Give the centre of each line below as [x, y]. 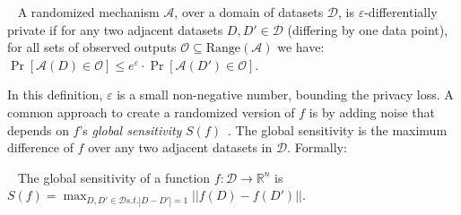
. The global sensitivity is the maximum [338, 129]
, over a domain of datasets [249, 12]
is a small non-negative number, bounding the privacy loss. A [285, 95]
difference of [40, 147]
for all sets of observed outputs [92, 47]
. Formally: [317, 147]
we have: [301, 47]
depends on [38, 129]
